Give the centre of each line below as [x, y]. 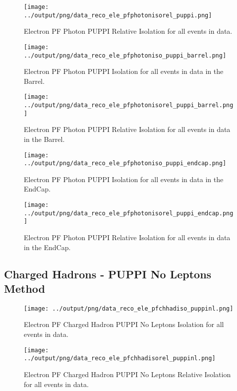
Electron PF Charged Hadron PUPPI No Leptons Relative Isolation [127, 374]
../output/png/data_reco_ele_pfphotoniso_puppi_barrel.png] [125, 55]
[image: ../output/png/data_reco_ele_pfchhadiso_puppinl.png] [129, 308]
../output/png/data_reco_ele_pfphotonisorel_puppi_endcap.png [129, 213]
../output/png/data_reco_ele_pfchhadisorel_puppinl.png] [120, 358]
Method [25, 288]
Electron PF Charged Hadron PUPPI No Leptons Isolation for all [124, 324]
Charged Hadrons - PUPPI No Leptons [108, 274]
